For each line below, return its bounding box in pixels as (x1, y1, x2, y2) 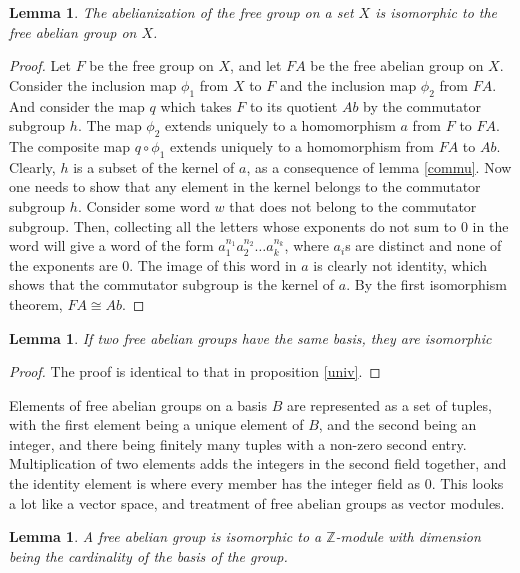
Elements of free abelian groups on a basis (9, 394, 268, 415)
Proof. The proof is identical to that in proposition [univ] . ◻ (9, 361, 381, 382)
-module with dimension (335, 526, 481, 547)
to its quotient (250, 95, 338, 116)
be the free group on (89, 55, 214, 76)
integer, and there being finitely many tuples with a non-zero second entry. (9, 433, 467, 454)
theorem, (9, 293, 63, 314)
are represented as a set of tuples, (286, 394, 492, 415)
